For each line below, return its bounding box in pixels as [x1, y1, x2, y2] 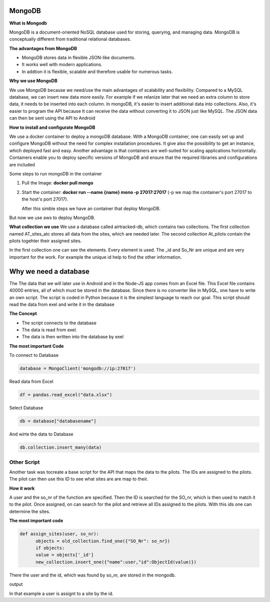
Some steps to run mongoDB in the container [9, 170, 102, 176]
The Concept [9, 311, 37, 317]
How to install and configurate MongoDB [9, 124, 95, 130]
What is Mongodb [9, 20, 47, 26]
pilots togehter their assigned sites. [9, 238, 82, 244]
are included [9, 161, 35, 167]
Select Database [9, 405, 43, 411]
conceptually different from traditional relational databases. [9, 36, 131, 42]
